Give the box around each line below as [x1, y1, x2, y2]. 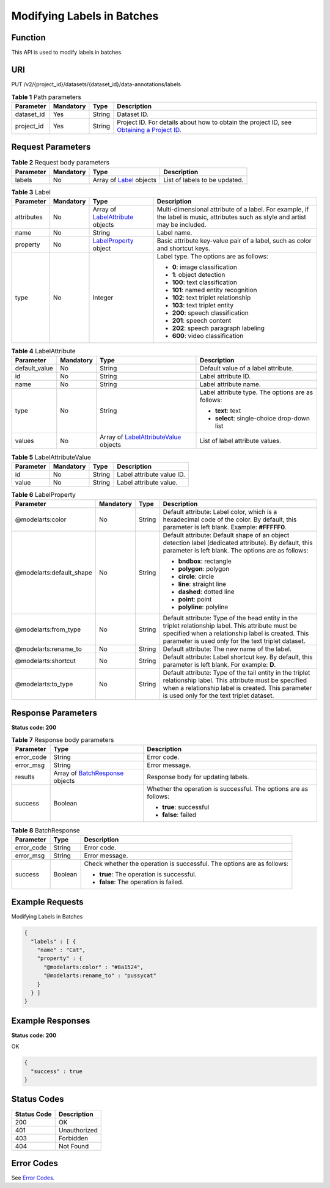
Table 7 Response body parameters [11, 736, 114, 744]
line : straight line [178, 580, 227, 588]
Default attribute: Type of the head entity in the [163, 614, 298, 623]
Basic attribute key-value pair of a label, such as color [156, 237, 312, 244]
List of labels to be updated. [163, 175, 244, 184]
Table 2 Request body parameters [11, 158, 110, 167]
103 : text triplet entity [172, 301, 234, 309]
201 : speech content [172, 317, 232, 324]
